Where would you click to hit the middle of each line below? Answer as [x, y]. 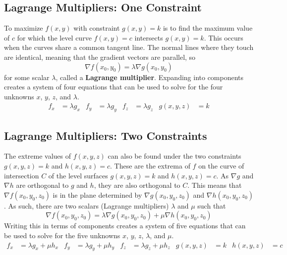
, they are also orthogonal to [137, 185]
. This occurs [224, 37]
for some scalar [27, 77]
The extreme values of [38, 156]
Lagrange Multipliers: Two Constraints [106, 135]
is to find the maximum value [208, 28]
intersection [22, 175]
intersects [149, 37]
